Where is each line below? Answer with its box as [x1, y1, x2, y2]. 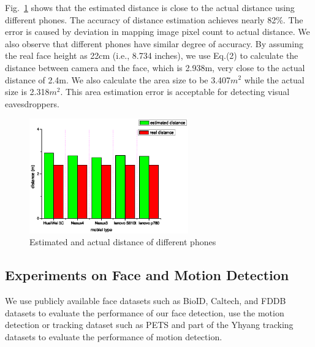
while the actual [244, 73, 305, 86]
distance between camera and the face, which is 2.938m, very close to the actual [5, 61, 305, 74]
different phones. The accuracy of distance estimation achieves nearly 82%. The [5, 13, 303, 26]
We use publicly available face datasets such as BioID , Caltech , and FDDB [5, 294, 286, 307]
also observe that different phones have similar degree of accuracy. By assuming [5, 37, 303, 50]
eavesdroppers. [5, 97, 59, 110]
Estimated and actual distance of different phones [29, 235, 216, 248]
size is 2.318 [5, 85, 50, 98]
